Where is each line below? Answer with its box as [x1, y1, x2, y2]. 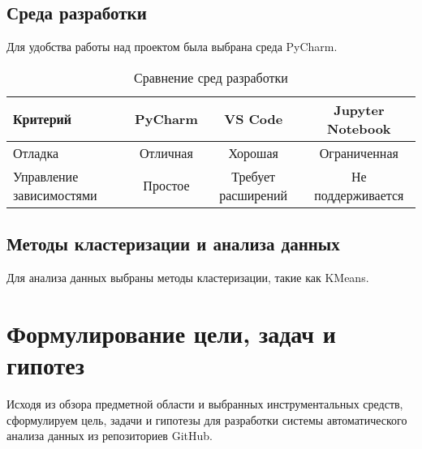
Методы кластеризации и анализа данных [6, 231, 340, 256]
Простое [143, 176, 190, 195]
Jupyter [334, 100, 385, 119]
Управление [13, 166, 79, 186]
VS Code [224, 109, 283, 129]
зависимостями [13, 185, 97, 204]
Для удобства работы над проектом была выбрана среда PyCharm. [6, 38, 338, 55]
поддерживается [314, 185, 404, 204]
